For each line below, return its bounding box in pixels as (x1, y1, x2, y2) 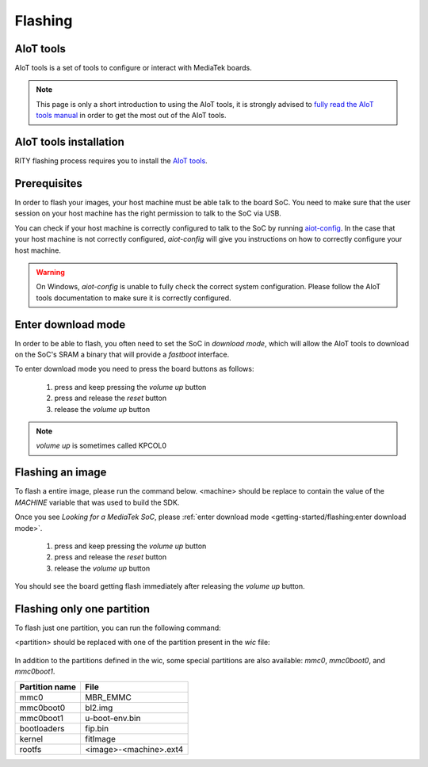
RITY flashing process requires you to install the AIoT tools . (14, 156, 208, 166)
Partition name (19, 681, 77, 693)
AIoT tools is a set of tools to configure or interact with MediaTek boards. (14, 63, 253, 73)
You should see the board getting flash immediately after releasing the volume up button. (14, 582, 305, 591)
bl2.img (84, 702, 113, 713)
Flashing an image (14, 466, 107, 479)
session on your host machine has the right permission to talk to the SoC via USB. (14, 208, 281, 218)
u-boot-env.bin (84, 712, 141, 723)
